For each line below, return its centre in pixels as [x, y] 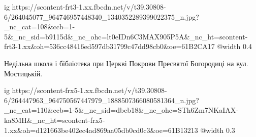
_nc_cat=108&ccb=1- [40, 27]
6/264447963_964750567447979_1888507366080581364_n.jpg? [102, 100]
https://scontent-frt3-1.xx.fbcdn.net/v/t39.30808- [89, 7]
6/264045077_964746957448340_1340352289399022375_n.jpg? [102, 16]
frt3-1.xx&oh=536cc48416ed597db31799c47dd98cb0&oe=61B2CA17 [109, 46]
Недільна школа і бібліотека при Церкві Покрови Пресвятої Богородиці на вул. [126, 63]
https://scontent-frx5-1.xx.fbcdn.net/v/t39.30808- [89, 90]
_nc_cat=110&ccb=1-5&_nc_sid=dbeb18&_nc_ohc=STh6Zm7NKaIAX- [121, 110]
